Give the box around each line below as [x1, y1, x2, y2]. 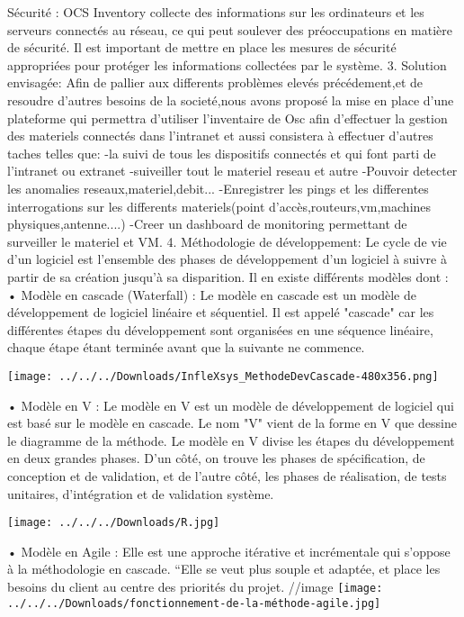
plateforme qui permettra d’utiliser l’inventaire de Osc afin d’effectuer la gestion [7, 108, 448, 127]
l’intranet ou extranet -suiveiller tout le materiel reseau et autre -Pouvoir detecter [7, 161, 458, 180]
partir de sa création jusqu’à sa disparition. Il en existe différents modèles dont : [7, 267, 449, 286]
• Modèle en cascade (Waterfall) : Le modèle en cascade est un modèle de [7, 285, 416, 304]
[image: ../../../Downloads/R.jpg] [7, 516, 220, 530]
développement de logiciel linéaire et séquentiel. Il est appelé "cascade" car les [7, 303, 434, 322]
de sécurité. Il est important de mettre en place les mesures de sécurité [7, 38, 397, 57]
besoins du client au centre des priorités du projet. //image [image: [7, 576, 383, 595]
